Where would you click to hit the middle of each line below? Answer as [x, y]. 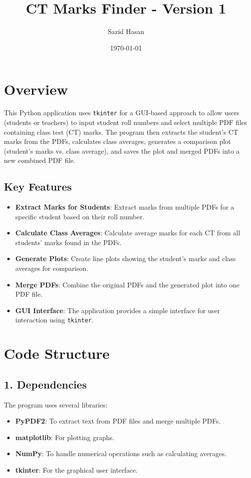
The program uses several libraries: [56, 404]
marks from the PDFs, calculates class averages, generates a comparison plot [118, 141]
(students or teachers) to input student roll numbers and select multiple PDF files [125, 122]
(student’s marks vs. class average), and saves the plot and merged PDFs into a [122, 150]
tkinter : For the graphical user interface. [77, 470]
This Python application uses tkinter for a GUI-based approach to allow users [122, 113]
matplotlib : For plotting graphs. [65, 437]
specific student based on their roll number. [80, 216]
